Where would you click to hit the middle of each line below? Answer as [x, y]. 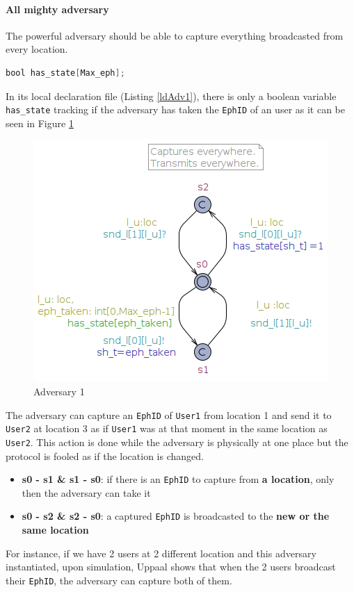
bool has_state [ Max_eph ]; [65, 73]
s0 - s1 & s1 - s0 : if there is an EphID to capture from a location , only [178, 479]
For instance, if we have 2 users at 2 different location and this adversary [161, 553]
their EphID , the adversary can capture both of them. [119, 580]
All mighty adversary [57, 9]
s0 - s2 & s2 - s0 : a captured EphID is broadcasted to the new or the [176, 516]
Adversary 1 [59, 392]
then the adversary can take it [86, 492]
